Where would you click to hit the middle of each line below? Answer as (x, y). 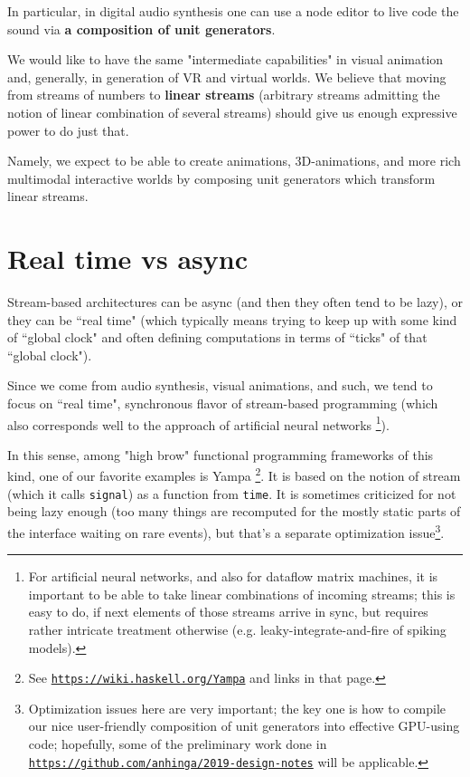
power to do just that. (68, 130)
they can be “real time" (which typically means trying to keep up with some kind (232, 319)
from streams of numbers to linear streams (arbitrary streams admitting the (224, 95)
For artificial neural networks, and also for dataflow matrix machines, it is (233, 576)
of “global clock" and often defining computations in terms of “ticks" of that (217, 337)
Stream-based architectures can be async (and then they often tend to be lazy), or (235, 302)
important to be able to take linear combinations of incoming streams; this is (242, 594)
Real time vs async (127, 259)
